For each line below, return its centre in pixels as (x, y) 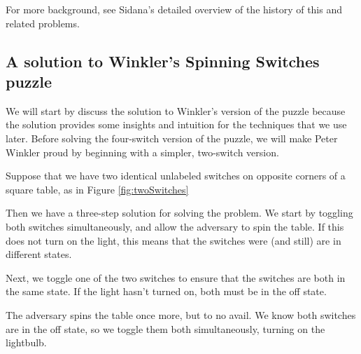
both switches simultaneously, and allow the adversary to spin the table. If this (175, 226)
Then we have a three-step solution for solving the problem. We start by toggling (179, 213)
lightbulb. (26, 342)
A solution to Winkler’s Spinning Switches (163, 61)
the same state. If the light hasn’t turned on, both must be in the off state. (166, 291)
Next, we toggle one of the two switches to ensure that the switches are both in (176, 277)
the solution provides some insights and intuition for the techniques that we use (176, 124)
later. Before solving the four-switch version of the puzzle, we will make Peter (172, 138)
